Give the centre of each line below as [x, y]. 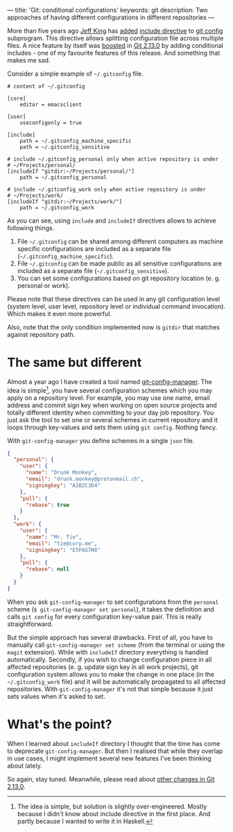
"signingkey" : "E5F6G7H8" [63, 550]
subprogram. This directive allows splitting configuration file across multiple [115, 38]
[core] [17, 98]
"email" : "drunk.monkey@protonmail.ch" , [85, 479]
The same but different [75, 363]
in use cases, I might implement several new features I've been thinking [109, 758]
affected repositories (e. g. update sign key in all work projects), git [103, 667]
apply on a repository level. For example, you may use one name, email [109, 397]
